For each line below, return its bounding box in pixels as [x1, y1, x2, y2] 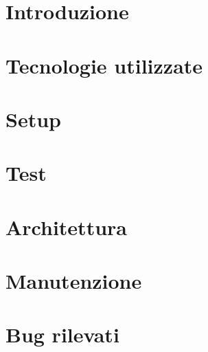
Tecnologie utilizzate [5, 51, 203, 79]
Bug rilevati [5, 320, 119, 349]
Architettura [5, 212, 127, 241]
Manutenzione [5, 267, 142, 295]
